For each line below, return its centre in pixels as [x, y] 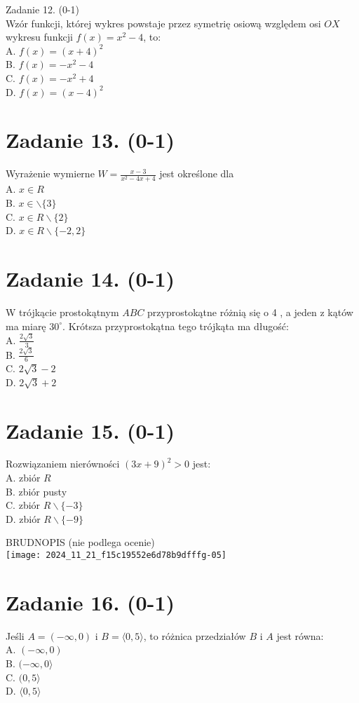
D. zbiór [23, 518]
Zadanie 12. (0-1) [42, 9]
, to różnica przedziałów [195, 635]
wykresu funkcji [39, 37]
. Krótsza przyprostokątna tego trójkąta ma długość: [176, 326]
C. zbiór [23, 505]
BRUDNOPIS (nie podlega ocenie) [80, 542]
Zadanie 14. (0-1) [90, 278]
